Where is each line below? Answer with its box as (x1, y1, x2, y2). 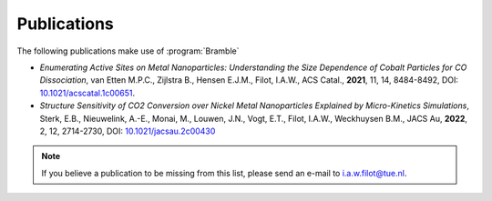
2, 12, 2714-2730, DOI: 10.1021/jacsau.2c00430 (39, 126, 216, 136)
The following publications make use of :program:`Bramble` (16, 45, 240, 56)
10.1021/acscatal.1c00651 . (39, 87, 136, 98)
